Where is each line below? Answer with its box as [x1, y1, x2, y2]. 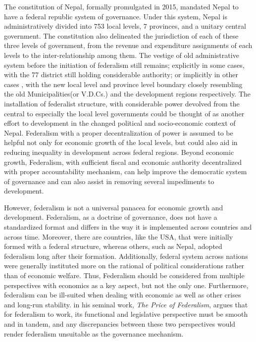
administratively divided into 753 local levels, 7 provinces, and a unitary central [4, 21, 246, 31]
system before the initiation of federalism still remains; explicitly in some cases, [4, 59, 245, 70]
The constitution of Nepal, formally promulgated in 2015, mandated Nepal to [4, 1, 239, 11]
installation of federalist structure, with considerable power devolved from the [4, 98, 240, 108]
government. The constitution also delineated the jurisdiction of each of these [4, 30, 239, 41]
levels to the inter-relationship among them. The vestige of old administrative [4, 49, 239, 60]
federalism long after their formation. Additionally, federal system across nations [4, 250, 248, 261]
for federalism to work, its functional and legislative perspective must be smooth [4, 309, 248, 319]
